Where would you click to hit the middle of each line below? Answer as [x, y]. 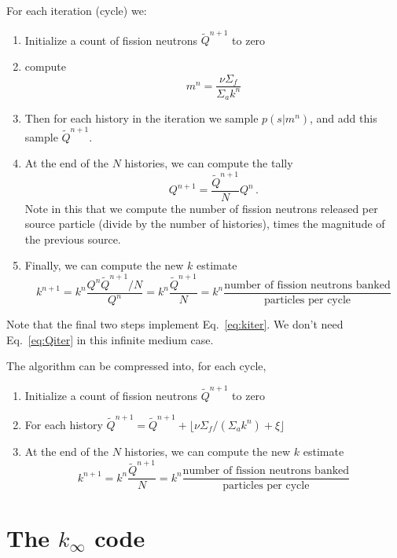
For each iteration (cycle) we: [77, 10]
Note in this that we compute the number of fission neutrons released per [201, 208]
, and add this [344, 118]
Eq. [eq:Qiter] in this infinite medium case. [110, 339]
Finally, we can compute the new [104, 265]
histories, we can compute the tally [209, 163]
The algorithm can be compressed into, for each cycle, [136, 366]
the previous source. [73, 239]
